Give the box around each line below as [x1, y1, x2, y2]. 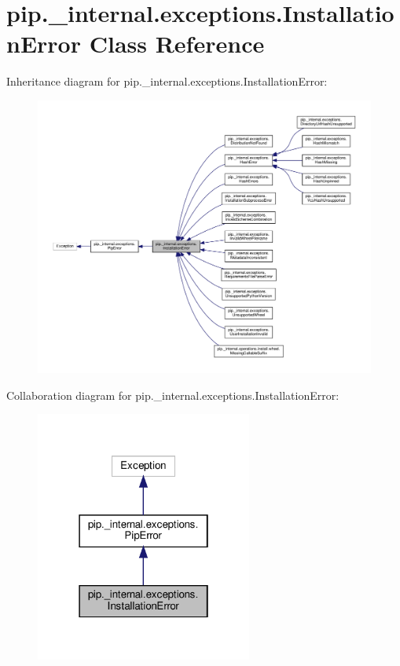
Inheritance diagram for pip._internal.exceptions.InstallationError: [6, 73, 328, 90]
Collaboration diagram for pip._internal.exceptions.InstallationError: [6, 386, 339, 403]
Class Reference [89, 27, 265, 60]
